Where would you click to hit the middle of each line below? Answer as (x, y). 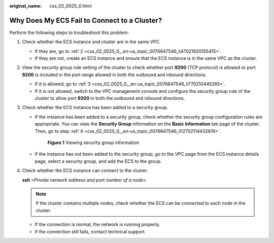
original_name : (26, 6)
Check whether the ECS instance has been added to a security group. (95, 108)
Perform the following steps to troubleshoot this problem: (69, 32)
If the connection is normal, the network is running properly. (97, 224)
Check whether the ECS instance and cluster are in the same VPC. (91, 42)
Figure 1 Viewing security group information (93, 143)
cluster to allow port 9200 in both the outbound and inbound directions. (110, 98)
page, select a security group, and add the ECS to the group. (98, 161)
